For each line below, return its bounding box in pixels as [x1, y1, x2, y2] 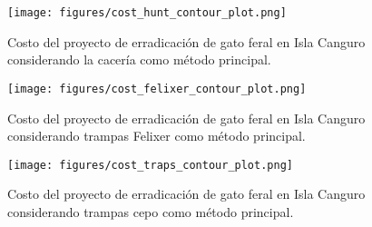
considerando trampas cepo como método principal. [7, 202, 294, 221]
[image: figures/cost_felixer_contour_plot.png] [7, 82, 307, 95]
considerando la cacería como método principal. [7, 50, 271, 69]
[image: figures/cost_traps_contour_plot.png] [7, 158, 293, 172]
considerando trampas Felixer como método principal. [7, 126, 306, 145]
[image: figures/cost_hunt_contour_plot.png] [7, 6, 287, 19]
